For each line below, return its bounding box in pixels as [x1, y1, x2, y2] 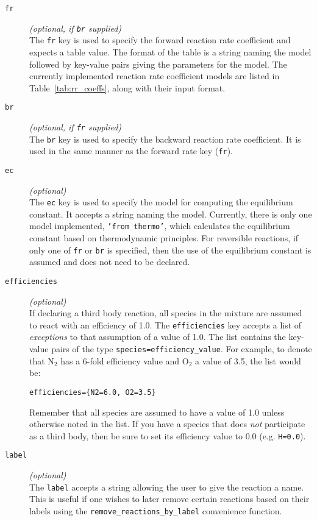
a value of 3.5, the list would [194, 354, 301, 367]
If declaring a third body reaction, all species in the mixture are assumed [29, 307, 302, 319]
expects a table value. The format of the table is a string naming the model [29, 45, 312, 58]
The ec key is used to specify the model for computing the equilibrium [29, 196, 293, 208]
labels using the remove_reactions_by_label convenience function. [29, 504, 282, 517]
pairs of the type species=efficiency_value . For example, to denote [51, 342, 312, 355]
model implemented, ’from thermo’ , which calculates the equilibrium [29, 219, 290, 232]
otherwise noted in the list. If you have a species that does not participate [29, 417, 305, 430]
